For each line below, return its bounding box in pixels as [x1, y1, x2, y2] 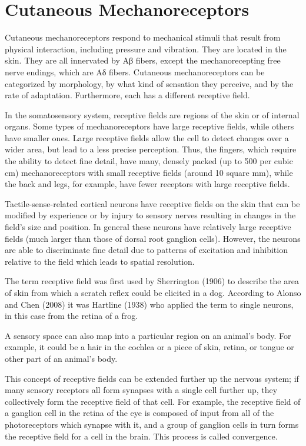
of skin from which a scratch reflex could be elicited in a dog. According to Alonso [5, 287, 301, 298]
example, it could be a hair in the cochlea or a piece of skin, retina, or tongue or [5, 341, 294, 353]
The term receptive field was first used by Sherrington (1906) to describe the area [5, 275, 299, 287]
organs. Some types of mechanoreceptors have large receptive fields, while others [5, 120, 294, 132]
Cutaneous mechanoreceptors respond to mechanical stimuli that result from [5, 31, 281, 44]
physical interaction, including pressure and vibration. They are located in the [5, 42, 287, 55]
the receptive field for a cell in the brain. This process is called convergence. [5, 430, 278, 442]
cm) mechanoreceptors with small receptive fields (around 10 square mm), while [5, 166, 293, 178]
